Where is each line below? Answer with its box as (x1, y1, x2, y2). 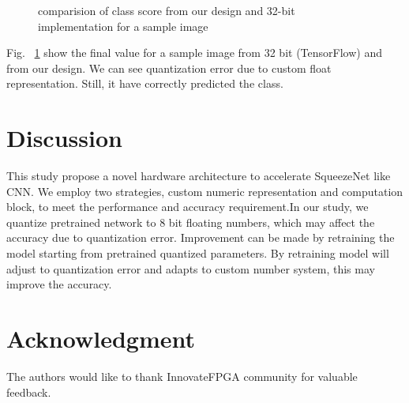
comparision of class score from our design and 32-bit (38, 2, 295, 18)
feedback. (6, 383, 51, 400)
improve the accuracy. (6, 276, 112, 292)
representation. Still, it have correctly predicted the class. (6, 75, 283, 92)
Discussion (6, 122, 122, 154)
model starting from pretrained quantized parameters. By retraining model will (6, 245, 389, 262)
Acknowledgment (6, 322, 195, 355)
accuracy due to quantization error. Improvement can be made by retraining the (6, 229, 395, 246)
